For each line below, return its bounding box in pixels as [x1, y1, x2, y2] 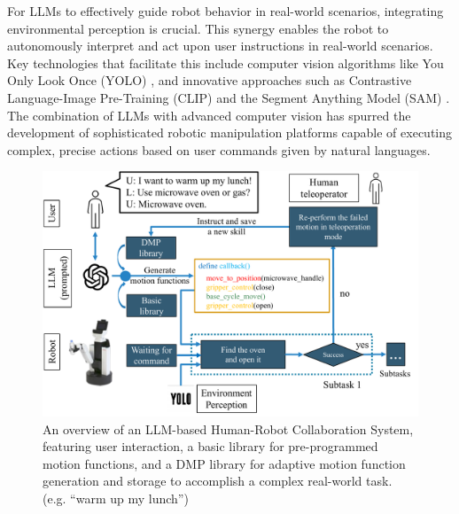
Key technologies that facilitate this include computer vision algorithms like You [7, 53, 444, 72]
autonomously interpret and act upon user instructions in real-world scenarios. [7, 36, 433, 55]
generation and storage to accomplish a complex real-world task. [43, 471, 393, 490]
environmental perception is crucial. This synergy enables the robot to [7, 19, 389, 37]
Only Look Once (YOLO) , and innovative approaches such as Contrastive [7, 71, 412, 90]
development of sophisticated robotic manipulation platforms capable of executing [7, 123, 453, 142]
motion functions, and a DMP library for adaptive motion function [43, 454, 406, 472]
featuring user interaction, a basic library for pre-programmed [43, 437, 378, 456]
